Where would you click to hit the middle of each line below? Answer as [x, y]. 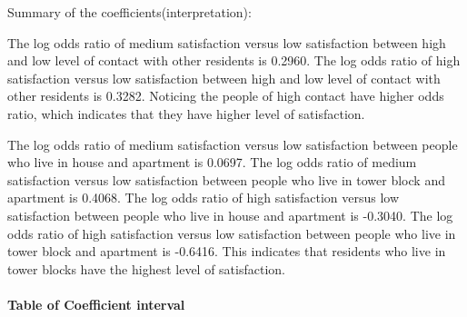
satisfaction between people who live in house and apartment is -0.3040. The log [230, 215]
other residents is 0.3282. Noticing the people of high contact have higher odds [226, 96]
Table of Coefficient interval [96, 304]
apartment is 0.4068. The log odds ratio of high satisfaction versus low [204, 198]
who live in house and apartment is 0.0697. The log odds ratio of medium [212, 162]
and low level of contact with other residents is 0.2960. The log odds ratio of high [234, 60]
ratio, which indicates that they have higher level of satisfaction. [186, 113]
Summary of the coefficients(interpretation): [129, 12]
